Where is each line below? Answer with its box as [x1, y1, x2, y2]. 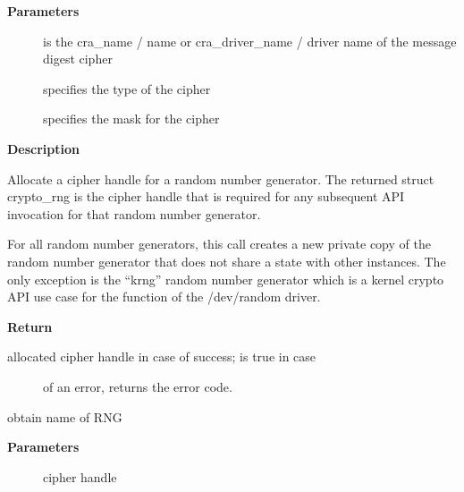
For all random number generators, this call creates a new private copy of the [7, 234, 431, 253]
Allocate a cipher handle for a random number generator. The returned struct [7, 169, 434, 188]
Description [7, 139, 80, 157]
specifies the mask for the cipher [43, 109, 220, 128]
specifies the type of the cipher [43, 79, 211, 98]
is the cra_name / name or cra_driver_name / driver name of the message [43, 31, 457, 50]
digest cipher [43, 49, 113, 68]
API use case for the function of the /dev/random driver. [7, 287, 321, 306]
